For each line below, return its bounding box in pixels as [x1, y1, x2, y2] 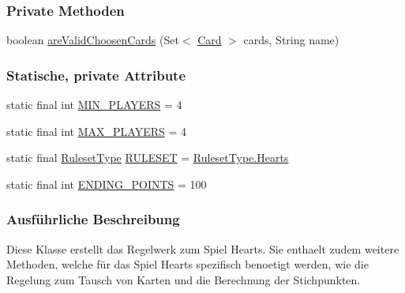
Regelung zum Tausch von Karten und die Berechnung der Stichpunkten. [6, 271, 361, 287]
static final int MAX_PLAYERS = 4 [6, 122, 187, 139]
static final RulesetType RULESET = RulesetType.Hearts [6, 149, 289, 166]
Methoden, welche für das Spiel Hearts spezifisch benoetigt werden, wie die [6, 256, 369, 272]
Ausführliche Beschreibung [6, 209, 180, 229]
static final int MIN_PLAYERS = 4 [6, 96, 182, 113]
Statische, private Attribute [6, 65, 186, 85]
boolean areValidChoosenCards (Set [6, 32, 179, 48]
